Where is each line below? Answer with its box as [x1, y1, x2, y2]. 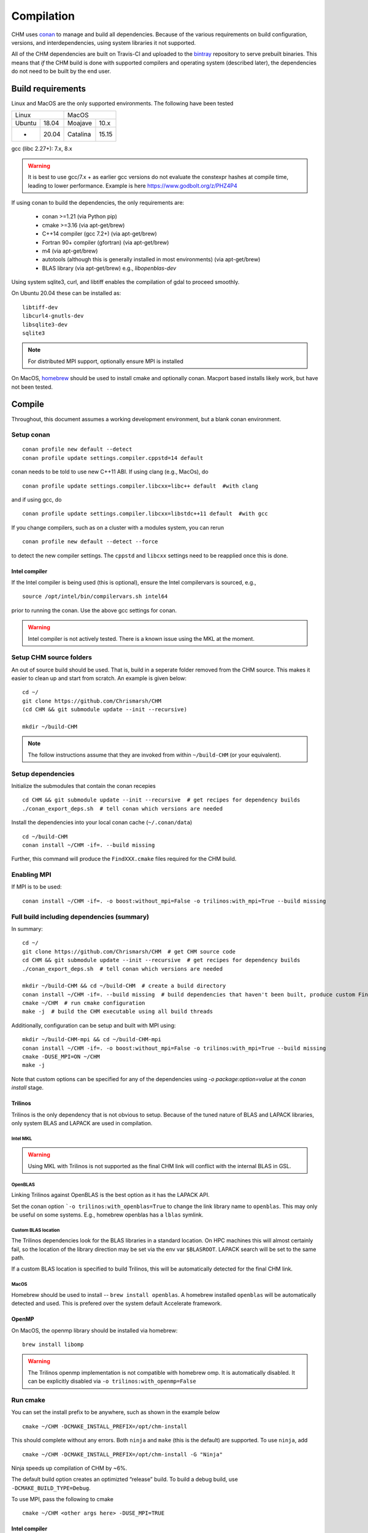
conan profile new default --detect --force [22, 538, 159, 545]
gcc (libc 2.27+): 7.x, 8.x [11, 145, 73, 153]
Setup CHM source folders [11, 653, 92, 662]
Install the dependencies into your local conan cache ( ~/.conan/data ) [11, 819, 193, 826]
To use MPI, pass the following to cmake [11, 1496, 113, 1503]
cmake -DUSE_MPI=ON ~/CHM [22, 1053, 101, 1060]
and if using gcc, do [11, 496, 62, 503]
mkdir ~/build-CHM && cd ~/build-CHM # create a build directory [22, 982, 226, 990]
